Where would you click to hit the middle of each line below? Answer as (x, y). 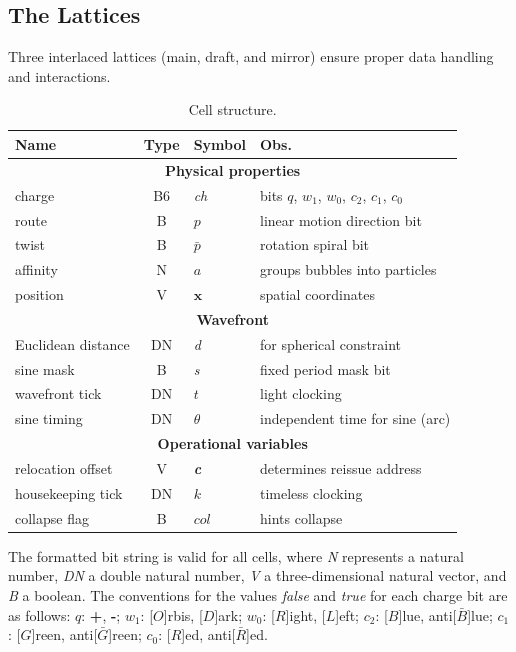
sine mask (45, 368)
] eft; (347, 614)
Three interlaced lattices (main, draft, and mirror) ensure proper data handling (251, 56)
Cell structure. (232, 109)
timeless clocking (311, 492)
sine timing (49, 418)
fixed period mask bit (325, 368)
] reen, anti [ (64, 634)
